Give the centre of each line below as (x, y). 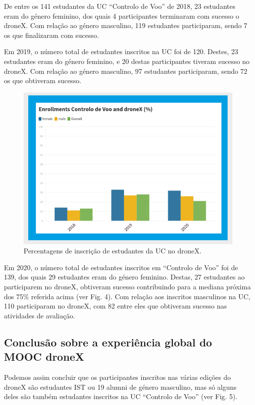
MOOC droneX (44, 357)
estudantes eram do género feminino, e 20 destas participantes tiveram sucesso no (127, 61)
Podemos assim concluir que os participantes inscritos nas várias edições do (117, 377)
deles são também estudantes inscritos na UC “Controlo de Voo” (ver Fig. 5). (121, 396)
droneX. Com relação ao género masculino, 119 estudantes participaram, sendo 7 (126, 25)
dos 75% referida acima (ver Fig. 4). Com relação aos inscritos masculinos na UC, (127, 296)
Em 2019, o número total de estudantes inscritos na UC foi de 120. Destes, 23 (121, 51)
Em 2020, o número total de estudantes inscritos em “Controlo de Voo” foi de (121, 267)
